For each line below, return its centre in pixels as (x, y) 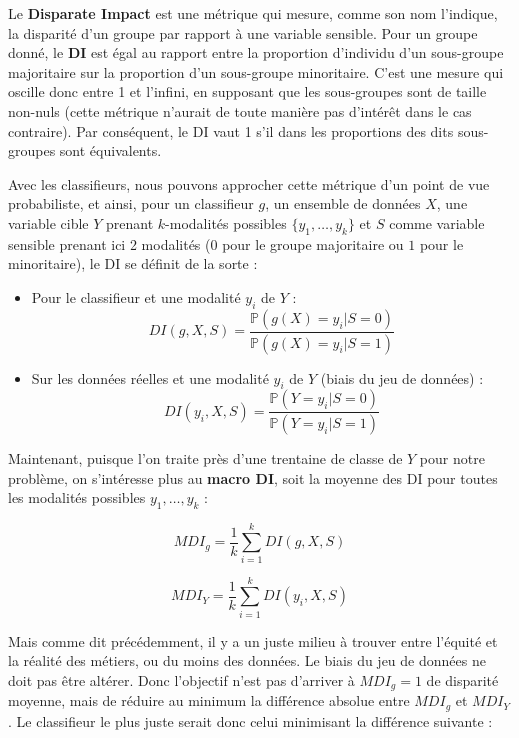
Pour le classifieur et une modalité (136, 296)
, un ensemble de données (343, 203)
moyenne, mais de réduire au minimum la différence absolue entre (209, 700)
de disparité (462, 679)
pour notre (452, 458)
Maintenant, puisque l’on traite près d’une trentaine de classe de (205, 458)
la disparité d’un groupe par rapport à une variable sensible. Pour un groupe (243, 32)
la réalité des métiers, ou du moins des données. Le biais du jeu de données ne (247, 660)
